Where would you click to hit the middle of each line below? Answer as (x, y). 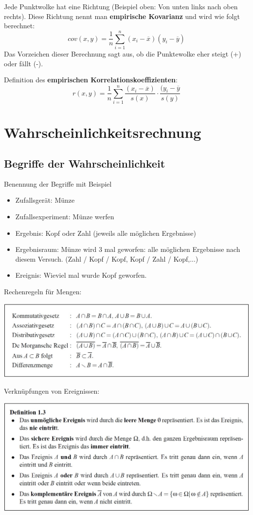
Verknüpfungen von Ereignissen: (52, 391)
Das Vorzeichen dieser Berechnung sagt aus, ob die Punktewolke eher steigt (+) (123, 53)
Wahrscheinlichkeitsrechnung (103, 132)
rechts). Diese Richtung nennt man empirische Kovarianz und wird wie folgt (122, 16)
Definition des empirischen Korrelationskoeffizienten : (91, 80)
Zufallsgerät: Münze (45, 200)
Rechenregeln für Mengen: (43, 291)
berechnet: (19, 26)
